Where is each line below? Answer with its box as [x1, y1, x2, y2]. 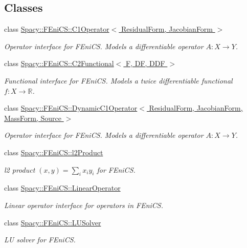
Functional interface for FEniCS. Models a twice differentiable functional [4, 75, 233, 86]
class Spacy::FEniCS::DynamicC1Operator [4, 102, 138, 113]
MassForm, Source [4, 112, 62, 123]
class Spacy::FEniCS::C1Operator [4, 24, 109, 34]
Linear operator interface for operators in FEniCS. [4, 199, 164, 210]
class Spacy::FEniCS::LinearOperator [4, 182, 121, 193]
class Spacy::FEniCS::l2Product [4, 147, 103, 157]
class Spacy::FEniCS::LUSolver [4, 217, 101, 228]
